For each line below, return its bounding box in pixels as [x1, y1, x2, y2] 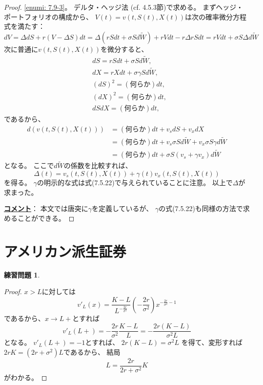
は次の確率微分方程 [185, 11, 247, 21]
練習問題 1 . [4, 270, 40, 280]
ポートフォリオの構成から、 [4, 11, 93, 21]
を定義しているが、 [91, 203, 153, 214]
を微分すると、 [101, 43, 148, 54]
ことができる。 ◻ [17, 213, 75, 223]
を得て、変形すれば [181, 337, 243, 347]
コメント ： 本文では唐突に [4, 203, 88, 214]
